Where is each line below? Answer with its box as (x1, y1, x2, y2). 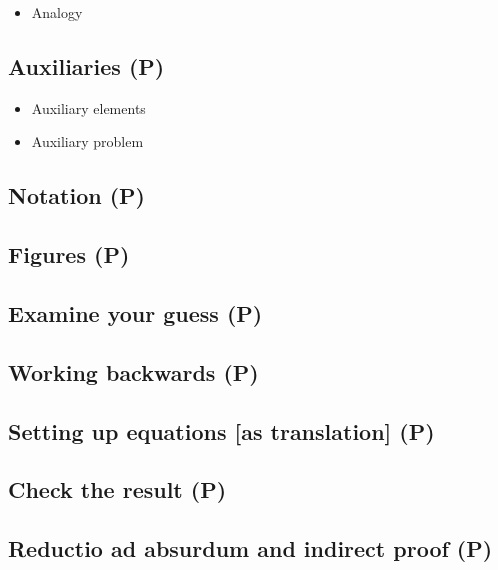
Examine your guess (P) (8, 297, 263, 328)
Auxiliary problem (31, 131, 144, 152)
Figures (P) (8, 239, 130, 270)
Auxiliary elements (31, 97, 146, 118)
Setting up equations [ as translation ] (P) (8, 415, 435, 446)
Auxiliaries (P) (8, 50, 165, 81)
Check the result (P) (8, 474, 227, 505)
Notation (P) (8, 180, 146, 211)
